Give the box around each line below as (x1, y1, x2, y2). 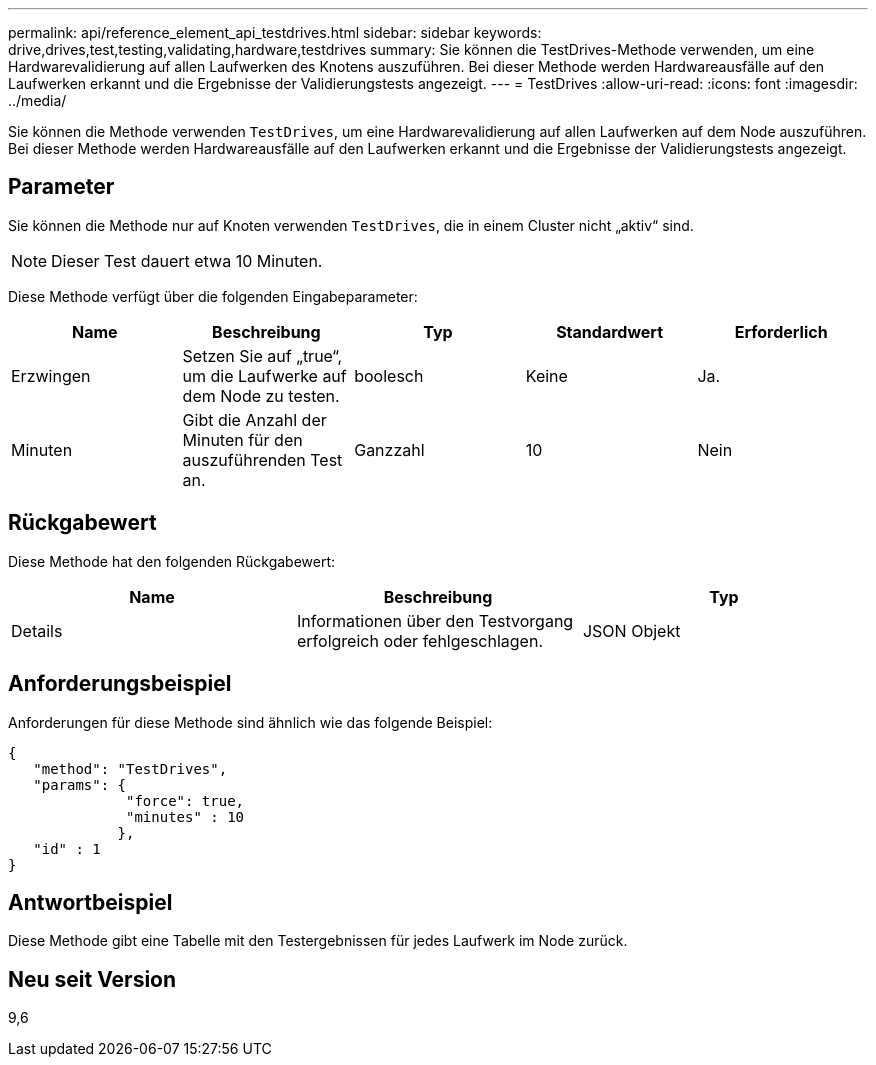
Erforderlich (734, 321, 828, 342)
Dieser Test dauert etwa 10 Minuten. (51, 250, 323, 271)
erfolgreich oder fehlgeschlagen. (296, 630, 543, 651)
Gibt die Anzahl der (182, 409, 327, 430)
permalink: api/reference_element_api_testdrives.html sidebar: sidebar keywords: (8, 24, 542, 41)
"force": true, (126, 792, 245, 809)
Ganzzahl (354, 439, 425, 460)
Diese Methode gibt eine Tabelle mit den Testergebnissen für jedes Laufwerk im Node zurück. (8, 932, 628, 950)
